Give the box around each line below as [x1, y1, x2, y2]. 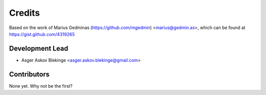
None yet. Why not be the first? [9, 83, 73, 89]
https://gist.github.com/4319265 [9, 31, 75, 37]
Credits [9, 7, 40, 18]
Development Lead [9, 44, 68, 53]
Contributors [9, 70, 50, 78]
